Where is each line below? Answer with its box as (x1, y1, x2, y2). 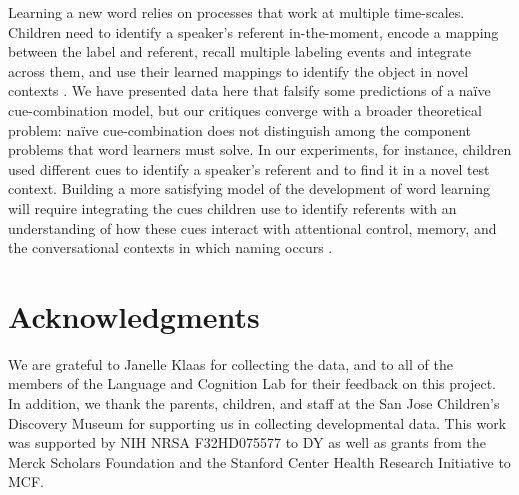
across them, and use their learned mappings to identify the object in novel (8, 60, 469, 81)
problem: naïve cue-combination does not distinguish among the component (8, 119, 472, 140)
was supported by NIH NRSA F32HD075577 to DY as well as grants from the (8, 432, 487, 453)
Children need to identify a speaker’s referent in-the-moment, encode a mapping (8, 21, 499, 42)
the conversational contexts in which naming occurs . (8, 237, 333, 258)
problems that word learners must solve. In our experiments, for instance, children (8, 139, 512, 160)
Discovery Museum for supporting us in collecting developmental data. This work (8, 412, 507, 433)
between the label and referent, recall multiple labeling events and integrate (8, 41, 472, 62)
